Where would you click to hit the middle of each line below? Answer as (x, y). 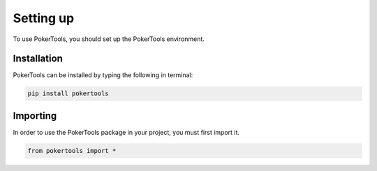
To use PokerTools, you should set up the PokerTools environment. (109, 39)
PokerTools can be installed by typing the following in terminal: (103, 75)
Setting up (44, 18)
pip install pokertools (68, 93)
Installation (38, 59)
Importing (35, 116)
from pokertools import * (72, 150)
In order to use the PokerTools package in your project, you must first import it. (126, 132)
